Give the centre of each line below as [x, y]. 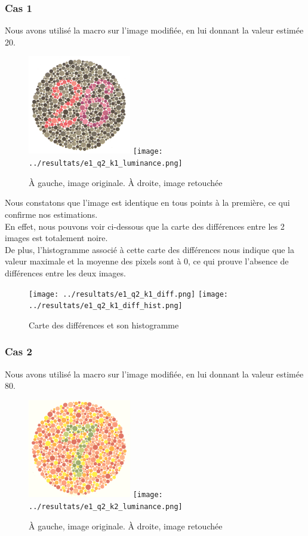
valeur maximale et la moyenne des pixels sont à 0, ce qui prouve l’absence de [147, 261]
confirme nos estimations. [51, 214]
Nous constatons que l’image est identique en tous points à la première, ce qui [147, 202]
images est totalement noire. [56, 238]
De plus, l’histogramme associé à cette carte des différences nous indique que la [150, 249]
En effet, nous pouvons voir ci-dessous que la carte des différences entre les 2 [145, 226]
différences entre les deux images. [65, 272]
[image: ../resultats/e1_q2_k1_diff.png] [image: [128, 294]
